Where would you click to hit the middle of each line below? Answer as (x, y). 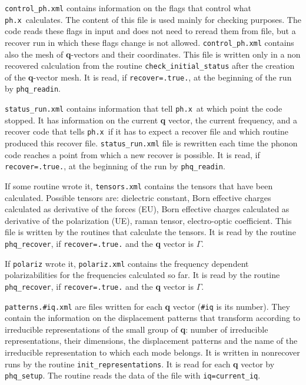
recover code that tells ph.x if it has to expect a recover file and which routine (147, 131)
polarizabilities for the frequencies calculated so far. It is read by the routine (142, 275)
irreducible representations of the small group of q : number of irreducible (137, 329)
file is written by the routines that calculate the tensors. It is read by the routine (150, 232)
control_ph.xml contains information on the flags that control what (128, 8)
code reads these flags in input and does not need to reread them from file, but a (150, 31)
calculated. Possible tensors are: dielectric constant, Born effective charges (138, 197)
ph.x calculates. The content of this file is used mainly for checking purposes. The (153, 19)
